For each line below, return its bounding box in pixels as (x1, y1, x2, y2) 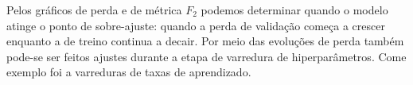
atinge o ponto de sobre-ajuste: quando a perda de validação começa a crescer (6, 17, 385, 33)
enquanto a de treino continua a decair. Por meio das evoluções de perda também (6, 33, 404, 49)
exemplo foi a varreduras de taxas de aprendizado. (6, 64, 251, 80)
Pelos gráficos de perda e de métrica (6, 2, 182, 17)
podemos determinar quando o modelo (201, 2, 388, 17)
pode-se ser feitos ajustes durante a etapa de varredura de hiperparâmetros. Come (6, 48, 407, 64)
